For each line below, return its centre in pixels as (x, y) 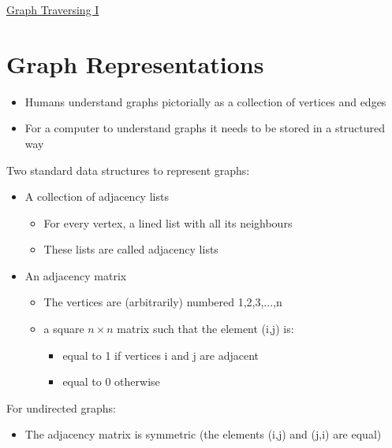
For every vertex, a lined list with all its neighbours (168, 222)
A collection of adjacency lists (97, 196)
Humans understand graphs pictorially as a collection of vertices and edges (205, 101)
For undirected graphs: (61, 407)
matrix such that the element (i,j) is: (205, 329)
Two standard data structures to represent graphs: (128, 170)
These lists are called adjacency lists (131, 249)
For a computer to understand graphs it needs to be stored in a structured (205, 128)
